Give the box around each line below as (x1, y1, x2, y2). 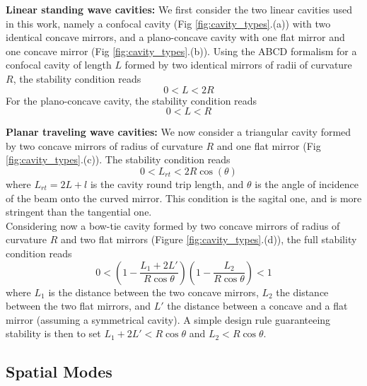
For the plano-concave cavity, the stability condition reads (6, 93, 257, 107)
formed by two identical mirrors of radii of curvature (124, 57, 352, 72)
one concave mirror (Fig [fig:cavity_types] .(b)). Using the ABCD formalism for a (6, 43, 357, 58)
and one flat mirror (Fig (216, 138, 321, 153)
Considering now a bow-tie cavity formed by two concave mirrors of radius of (6, 218, 340, 233)
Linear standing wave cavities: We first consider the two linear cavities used (6, 2, 353, 16)
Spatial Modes (6, 361, 112, 382)
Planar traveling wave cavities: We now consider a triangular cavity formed (6, 124, 351, 139)
